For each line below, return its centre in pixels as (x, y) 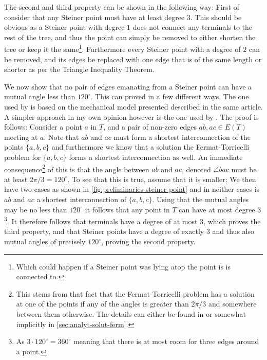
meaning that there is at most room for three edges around (166, 341)
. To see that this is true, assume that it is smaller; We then (162, 179)
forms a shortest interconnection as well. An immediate (156, 157)
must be (244, 169)
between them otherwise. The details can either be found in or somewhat (131, 314)
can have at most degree (217, 209)
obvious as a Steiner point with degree (64, 27)
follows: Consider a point (43, 127)
